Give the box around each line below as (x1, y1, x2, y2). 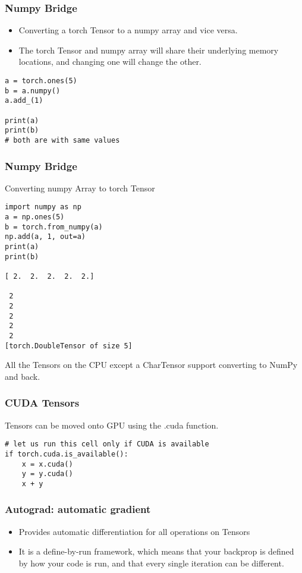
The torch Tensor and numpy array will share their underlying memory (18, 43, 279, 56)
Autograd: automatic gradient (5, 502, 151, 517)
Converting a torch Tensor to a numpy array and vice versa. (18, 24, 238, 36)
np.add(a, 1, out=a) (5, 232, 86, 241)
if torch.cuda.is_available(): (5, 449, 128, 458)
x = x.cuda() (21, 459, 73, 468)
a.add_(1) (5, 96, 43, 105)
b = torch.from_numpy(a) (5, 222, 103, 231)
